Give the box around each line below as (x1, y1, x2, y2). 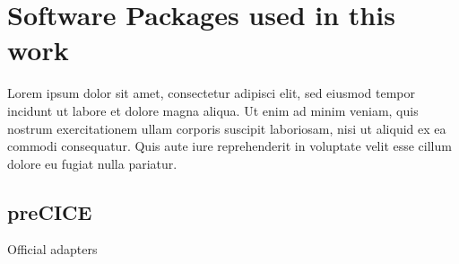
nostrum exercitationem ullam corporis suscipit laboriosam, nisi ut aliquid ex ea (7, 119, 446, 137)
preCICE (7, 198, 92, 225)
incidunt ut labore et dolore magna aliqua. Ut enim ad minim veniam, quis (7, 101, 419, 119)
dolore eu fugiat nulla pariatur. (7, 154, 178, 172)
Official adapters (7, 240, 98, 259)
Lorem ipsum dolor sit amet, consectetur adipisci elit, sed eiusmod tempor (7, 84, 415, 102)
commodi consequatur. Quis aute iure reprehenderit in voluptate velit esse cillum (7, 136, 452, 155)
